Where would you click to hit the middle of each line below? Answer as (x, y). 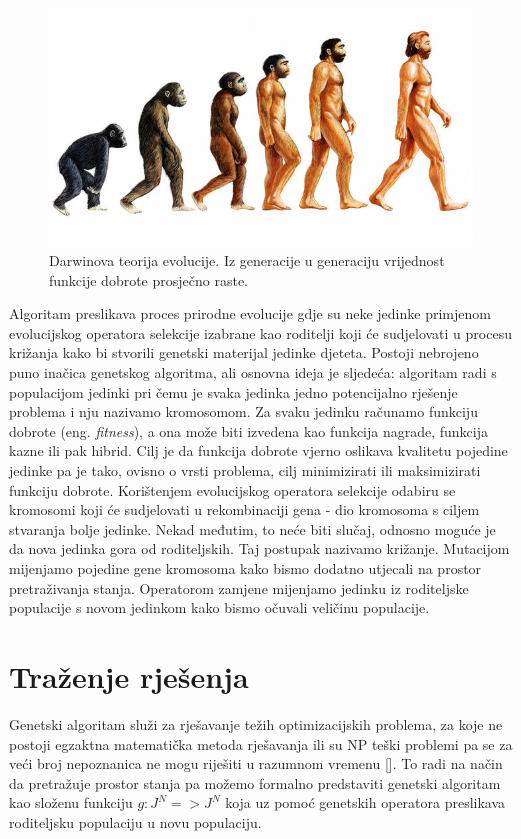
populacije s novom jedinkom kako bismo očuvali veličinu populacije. (219, 607)
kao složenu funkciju (71, 802)
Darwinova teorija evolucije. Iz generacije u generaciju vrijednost (247, 260)
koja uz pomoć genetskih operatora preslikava (365, 802)
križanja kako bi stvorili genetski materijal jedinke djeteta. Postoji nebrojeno (244, 352)
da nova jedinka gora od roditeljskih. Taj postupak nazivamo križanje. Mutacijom (259, 548)
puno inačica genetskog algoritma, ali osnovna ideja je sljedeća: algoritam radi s (253, 372)
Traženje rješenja (129, 675)
